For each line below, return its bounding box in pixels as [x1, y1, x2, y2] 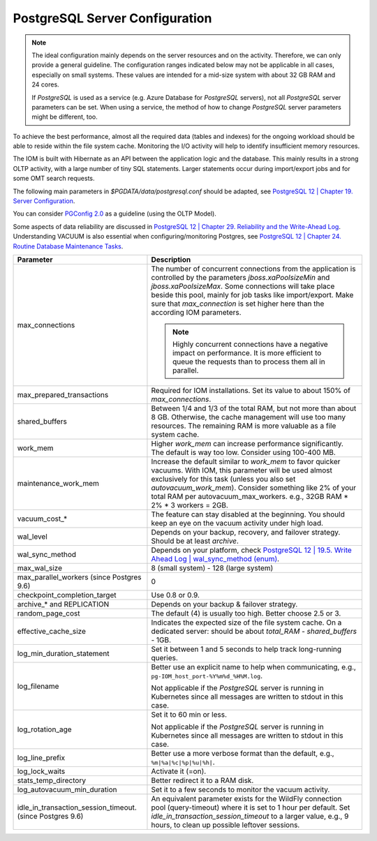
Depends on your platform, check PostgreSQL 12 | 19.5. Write [151, 545, 352, 555]
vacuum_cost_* [17, 514, 68, 523]
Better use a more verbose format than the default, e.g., [151, 748, 334, 758]
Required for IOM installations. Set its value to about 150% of [151, 385, 350, 395]
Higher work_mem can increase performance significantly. [151, 438, 343, 448]
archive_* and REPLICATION [17, 599, 110, 609]
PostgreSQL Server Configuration [13, 10, 212, 26]
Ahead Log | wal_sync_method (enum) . [151, 553, 279, 563]
